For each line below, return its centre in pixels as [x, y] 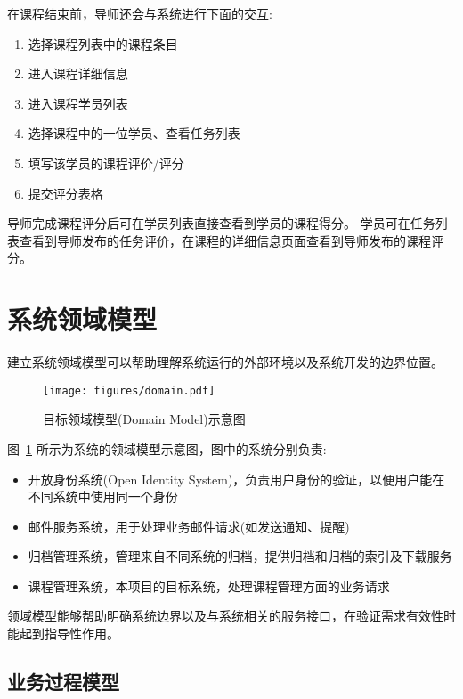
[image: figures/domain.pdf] [129, 390]
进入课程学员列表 [78, 103]
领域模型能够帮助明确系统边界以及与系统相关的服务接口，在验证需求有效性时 [231, 616]
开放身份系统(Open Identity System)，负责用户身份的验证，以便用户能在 [236, 479]
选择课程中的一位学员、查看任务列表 [134, 133]
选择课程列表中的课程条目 [103, 43]
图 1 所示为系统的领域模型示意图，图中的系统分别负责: [167, 448]
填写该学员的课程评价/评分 [106, 163]
